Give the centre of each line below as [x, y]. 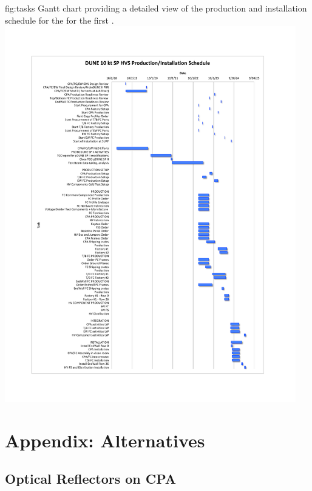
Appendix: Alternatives [105, 440]
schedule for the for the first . [59, 20]
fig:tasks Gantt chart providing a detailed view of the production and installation [156, 8]
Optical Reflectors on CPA [90, 479]
